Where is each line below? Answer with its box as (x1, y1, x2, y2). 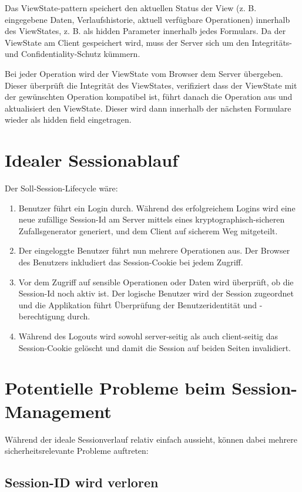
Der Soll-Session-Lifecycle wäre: (5, 182, 118, 194)
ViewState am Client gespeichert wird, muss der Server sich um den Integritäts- (5, 36, 293, 48)
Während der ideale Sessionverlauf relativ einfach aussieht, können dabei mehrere (5, 433, 297, 445)
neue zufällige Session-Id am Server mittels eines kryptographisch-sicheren (18, 213, 285, 225)
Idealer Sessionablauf (5, 148, 179, 172)
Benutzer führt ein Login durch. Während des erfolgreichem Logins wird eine (18, 201, 296, 214)
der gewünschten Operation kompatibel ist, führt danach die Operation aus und (5, 90, 293, 103)
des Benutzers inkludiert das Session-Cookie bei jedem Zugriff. (18, 256, 243, 268)
